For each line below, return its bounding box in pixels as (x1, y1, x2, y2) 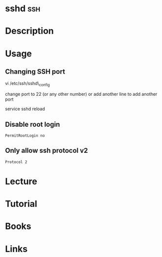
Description (5, 26, 54, 37)
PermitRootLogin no (5, 133, 45, 138)
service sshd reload (5, 106, 45, 112)
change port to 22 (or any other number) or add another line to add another (5, 91, 158, 97)
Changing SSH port (5, 67, 65, 76)
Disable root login (5, 120, 60, 128)
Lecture (5, 175, 38, 187)
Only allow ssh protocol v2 (5, 146, 88, 155)
